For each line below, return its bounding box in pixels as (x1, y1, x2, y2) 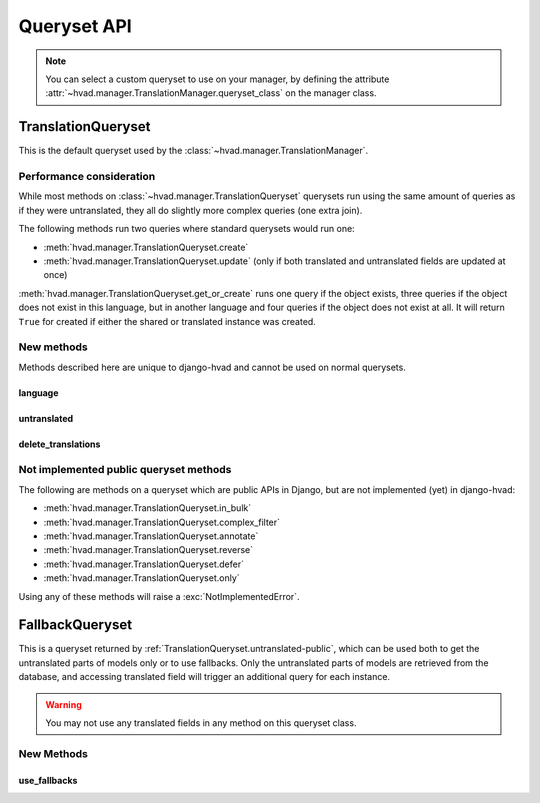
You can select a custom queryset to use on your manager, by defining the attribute (45, 73, 390, 85)
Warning (45, 698, 82, 710)
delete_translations (18, 438, 101, 450)
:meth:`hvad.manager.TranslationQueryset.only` (43, 572, 240, 584)
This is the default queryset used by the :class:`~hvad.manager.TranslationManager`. (18, 145, 369, 157)
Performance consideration (18, 170, 156, 183)
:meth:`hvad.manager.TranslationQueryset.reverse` (43, 544, 254, 556)
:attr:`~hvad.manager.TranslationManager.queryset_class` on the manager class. (45, 87, 377, 99)
